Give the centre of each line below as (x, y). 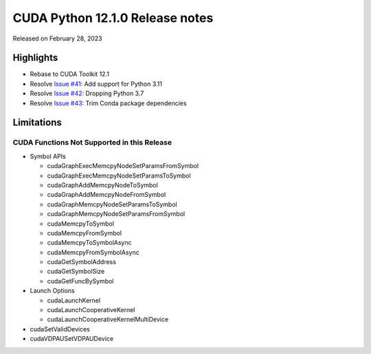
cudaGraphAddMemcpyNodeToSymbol (102, 185)
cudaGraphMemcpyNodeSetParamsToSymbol (112, 204)
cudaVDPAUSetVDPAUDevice (71, 339)
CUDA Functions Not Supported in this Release (92, 143)
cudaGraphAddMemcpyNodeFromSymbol (106, 195)
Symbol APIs (48, 156)
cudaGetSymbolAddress (82, 262)
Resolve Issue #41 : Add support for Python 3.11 (96, 84)
